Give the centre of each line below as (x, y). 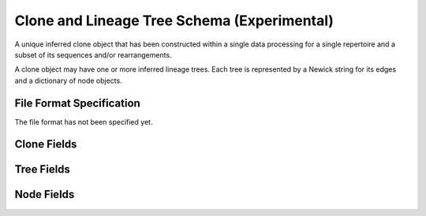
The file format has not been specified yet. (84, 121)
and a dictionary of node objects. (68, 80)
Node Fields (45, 194)
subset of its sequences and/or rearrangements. (93, 54)
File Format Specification (78, 103)
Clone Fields (46, 145)
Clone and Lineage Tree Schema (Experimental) (174, 20)
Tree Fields (43, 169)
